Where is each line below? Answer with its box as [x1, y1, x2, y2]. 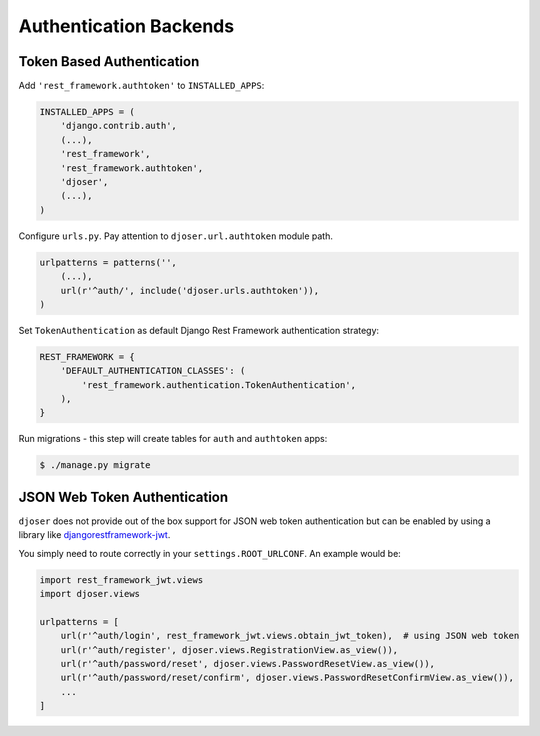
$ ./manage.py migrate [39, 460, 151, 471]
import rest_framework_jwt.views [39, 574, 204, 585]
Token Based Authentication [18, 53, 200, 70]
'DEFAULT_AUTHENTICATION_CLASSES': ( [60, 365, 246, 377]
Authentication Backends [18, 15, 235, 37]
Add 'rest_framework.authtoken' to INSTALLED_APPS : [18, 80, 265, 92]
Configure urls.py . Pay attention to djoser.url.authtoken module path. [18, 230, 334, 242]
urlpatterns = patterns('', [39, 256, 177, 268]
